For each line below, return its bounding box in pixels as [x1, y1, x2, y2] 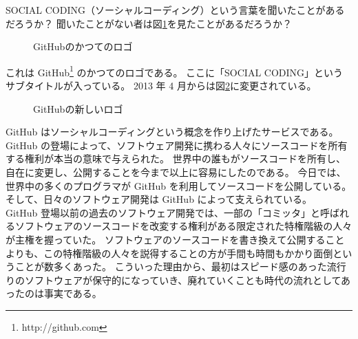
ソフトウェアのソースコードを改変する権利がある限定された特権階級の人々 [14, 219, 352, 233]
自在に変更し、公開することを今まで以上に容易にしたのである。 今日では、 [6, 165, 346, 179]
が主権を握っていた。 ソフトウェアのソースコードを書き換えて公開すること [6, 232, 345, 246]
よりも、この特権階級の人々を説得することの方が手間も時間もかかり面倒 [6, 245, 333, 260]
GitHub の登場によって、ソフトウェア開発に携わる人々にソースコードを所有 [6, 138, 348, 152]
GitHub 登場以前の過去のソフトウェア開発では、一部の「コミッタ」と [6, 205, 321, 219]
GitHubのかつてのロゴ [33, 39, 133, 54]
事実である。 [43, 286, 102, 300]
